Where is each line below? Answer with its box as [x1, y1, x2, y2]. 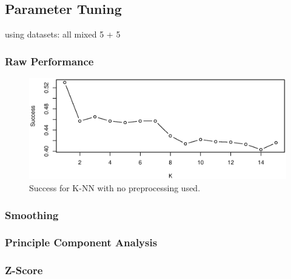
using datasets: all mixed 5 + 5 [5, 28, 121, 41]
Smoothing [5, 207, 59, 222]
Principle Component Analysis [5, 235, 158, 250]
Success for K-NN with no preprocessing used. [29, 182, 201, 194]
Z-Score [5, 263, 43, 278]
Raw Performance [5, 53, 94, 68]
